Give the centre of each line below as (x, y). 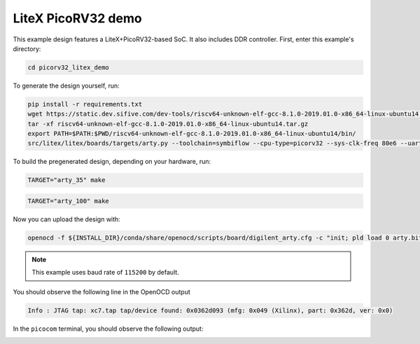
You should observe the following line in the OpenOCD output (101, 291)
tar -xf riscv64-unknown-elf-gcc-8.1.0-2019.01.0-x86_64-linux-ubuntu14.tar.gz (168, 124)
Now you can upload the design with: (66, 219)
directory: (27, 48)
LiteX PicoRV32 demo (78, 18)
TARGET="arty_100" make (69, 201)
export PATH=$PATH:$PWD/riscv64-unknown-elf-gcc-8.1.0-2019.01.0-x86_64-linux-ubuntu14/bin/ (192, 134)
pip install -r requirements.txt (85, 104)
